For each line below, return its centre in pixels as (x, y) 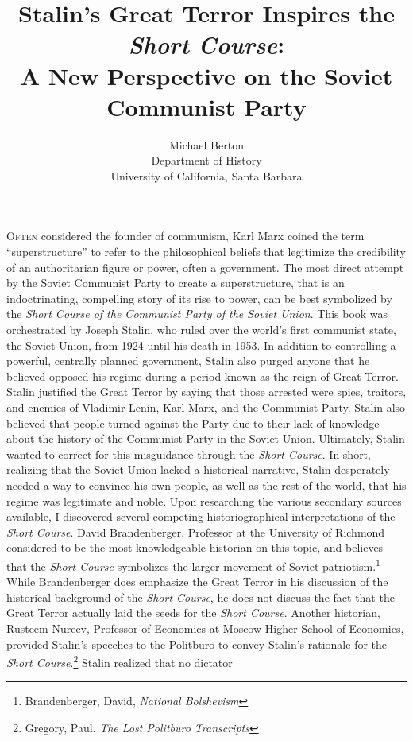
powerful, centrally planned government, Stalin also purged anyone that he (188, 361)
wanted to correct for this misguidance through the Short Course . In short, (189, 454)
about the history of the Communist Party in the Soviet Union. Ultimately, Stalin (206, 438)
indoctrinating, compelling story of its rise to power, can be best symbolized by (199, 298)
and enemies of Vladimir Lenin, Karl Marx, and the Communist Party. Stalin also (206, 407)
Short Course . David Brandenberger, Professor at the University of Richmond (196, 532)
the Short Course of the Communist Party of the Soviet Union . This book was (197, 314)
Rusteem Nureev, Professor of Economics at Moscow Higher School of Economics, (205, 628)
